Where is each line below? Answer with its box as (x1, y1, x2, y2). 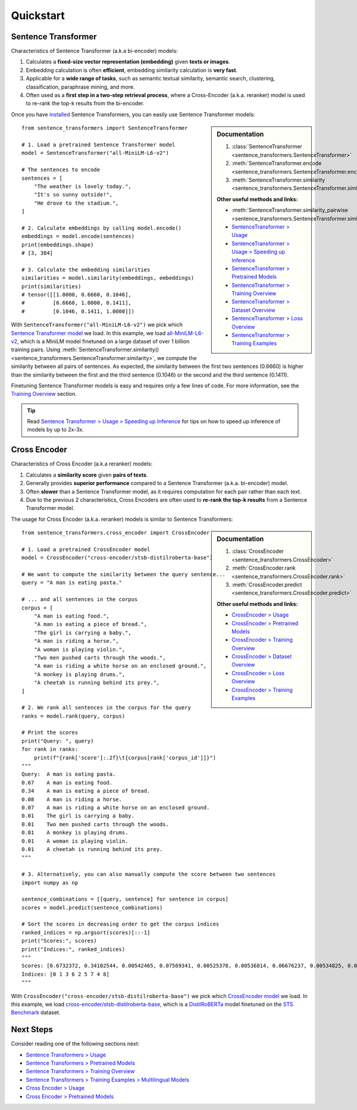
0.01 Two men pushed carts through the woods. (21, 821, 170, 827)
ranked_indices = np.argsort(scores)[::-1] (21, 929, 151, 936)
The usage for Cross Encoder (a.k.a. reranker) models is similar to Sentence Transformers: (11, 515, 233, 523)
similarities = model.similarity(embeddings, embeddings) (21, 274, 195, 282)
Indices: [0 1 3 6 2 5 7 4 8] (21, 971, 110, 977)
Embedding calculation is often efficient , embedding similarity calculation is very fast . (26, 66, 238, 74)
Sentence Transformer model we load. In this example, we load (11, 329, 166, 336)
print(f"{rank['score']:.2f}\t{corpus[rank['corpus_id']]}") (33, 754, 217, 761)
